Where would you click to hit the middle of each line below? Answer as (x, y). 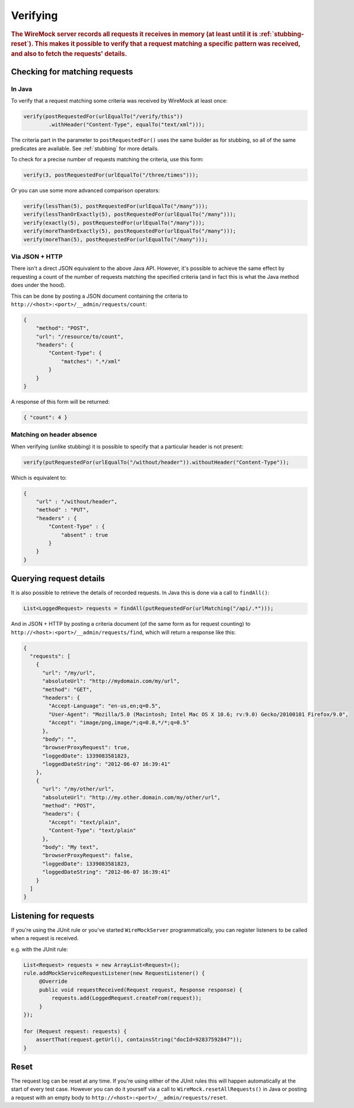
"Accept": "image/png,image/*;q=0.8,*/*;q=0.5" (119, 723)
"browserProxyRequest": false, (88, 855)
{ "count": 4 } (45, 417)
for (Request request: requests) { (75, 1031)
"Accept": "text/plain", (84, 822)
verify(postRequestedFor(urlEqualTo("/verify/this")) (103, 116)
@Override (53, 981)
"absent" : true (84, 535)
